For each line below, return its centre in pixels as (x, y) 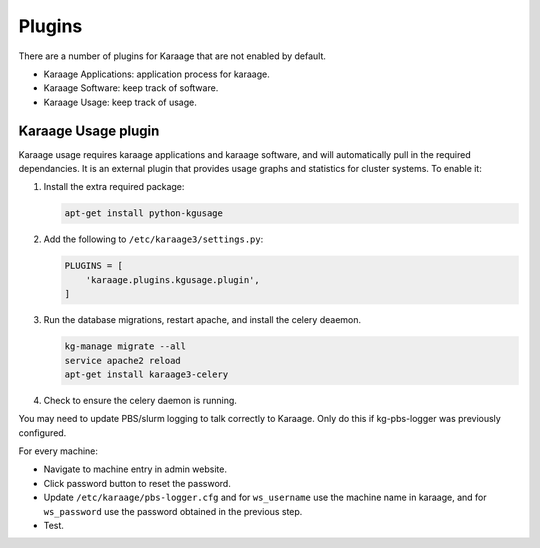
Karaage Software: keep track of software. (131, 88)
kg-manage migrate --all (125, 346)
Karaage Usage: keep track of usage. (120, 102)
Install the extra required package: (114, 187)
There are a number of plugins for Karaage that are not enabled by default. (172, 56)
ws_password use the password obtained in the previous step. (173, 511)
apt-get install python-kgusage (144, 213)
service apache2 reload (123, 360)
